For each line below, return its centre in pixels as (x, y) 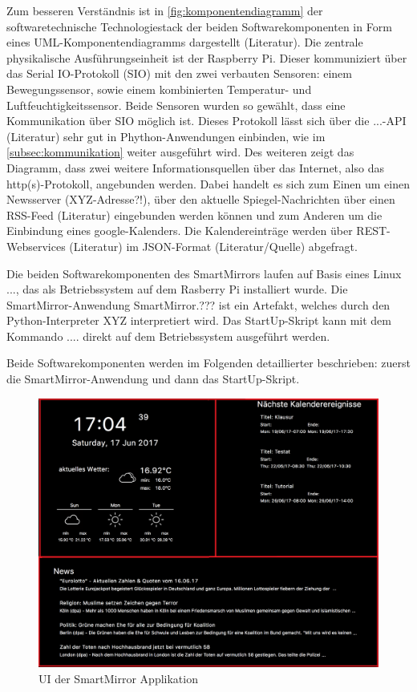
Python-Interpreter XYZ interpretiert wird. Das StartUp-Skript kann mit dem (199, 320)
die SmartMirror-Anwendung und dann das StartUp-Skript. (153, 379)
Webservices (36, 246)
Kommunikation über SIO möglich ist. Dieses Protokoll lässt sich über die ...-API (206, 121)
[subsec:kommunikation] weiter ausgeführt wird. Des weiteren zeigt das (180, 152)
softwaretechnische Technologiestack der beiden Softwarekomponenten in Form (199, 26)
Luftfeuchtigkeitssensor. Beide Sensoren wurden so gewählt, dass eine (176, 105)
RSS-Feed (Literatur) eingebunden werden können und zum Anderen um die (194, 214)
